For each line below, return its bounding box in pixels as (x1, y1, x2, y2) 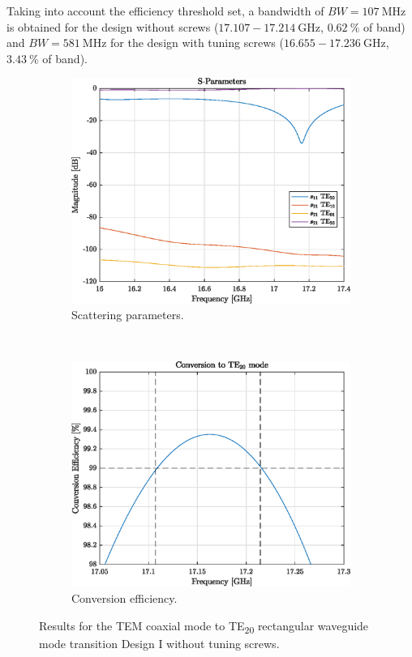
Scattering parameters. (71, 306, 184, 323)
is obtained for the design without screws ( (6, 18, 219, 35)
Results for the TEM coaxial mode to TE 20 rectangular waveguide (39, 616, 369, 636)
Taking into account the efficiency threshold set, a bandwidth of (6, 2, 324, 19)
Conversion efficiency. (71, 590, 178, 607)
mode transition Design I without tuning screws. (39, 634, 280, 651)
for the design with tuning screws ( (110, 34, 284, 51)
